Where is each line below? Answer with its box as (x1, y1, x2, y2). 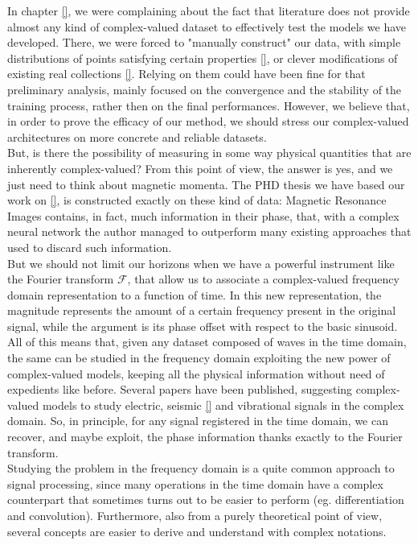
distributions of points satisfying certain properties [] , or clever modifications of (7, 49, 398, 66)
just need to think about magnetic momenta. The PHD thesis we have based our (7, 175, 405, 192)
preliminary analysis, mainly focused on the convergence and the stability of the (7, 81, 402, 97)
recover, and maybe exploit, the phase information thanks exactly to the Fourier (7, 428, 403, 445)
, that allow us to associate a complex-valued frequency (127, 270, 400, 287)
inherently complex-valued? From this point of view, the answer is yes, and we (7, 159, 393, 176)
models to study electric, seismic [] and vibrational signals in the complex (42, 396, 404, 413)
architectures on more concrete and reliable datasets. (7, 128, 267, 145)
